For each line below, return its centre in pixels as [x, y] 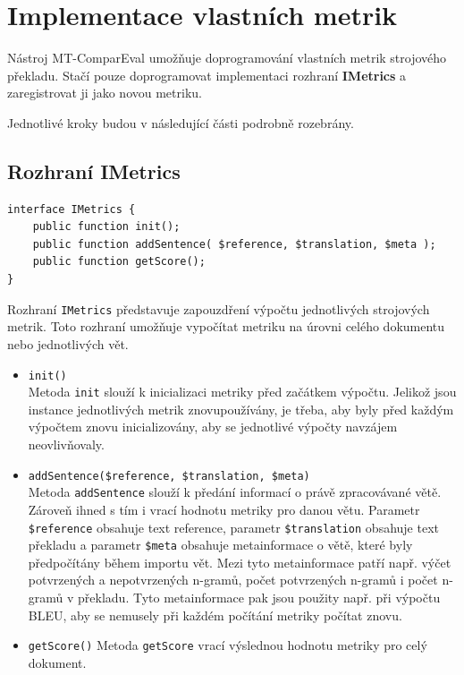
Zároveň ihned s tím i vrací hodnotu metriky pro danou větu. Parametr [224, 509]
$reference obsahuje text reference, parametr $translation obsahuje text [233, 527]
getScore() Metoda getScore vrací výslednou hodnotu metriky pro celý [228, 645]
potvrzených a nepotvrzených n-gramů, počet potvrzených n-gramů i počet [233, 580]
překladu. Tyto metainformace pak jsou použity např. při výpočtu [259, 598]
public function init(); [106, 227]
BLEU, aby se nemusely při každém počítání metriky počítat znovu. [215, 615]
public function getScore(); [119, 262]
